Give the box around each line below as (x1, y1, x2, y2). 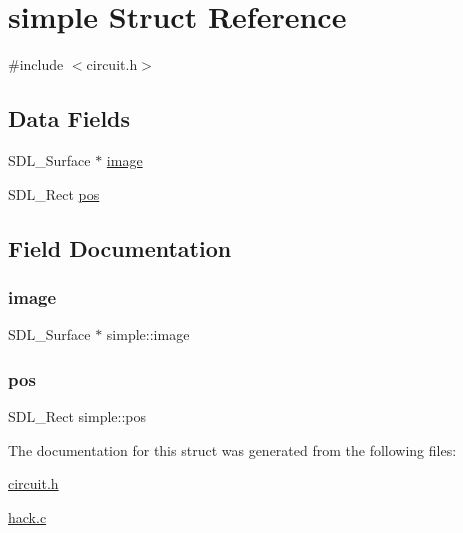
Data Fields (8, 103, 131, 134)
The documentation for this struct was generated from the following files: (8, 439, 457, 460)
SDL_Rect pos (8, 183, 100, 204)
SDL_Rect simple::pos (8, 405, 147, 426)
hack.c (8, 506, 47, 527)
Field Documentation (8, 232, 232, 263)
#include (8, 54, 64, 75)
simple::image (106, 324, 190, 345)
